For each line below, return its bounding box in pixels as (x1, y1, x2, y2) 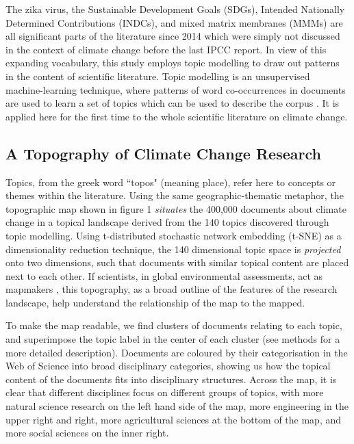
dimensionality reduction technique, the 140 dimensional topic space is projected (5, 241, 341, 256)
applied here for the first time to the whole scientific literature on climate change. (5, 109, 348, 123)
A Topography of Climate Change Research (5, 142, 321, 164)
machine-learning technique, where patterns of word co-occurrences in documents (5, 82, 346, 96)
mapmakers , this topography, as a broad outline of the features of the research (5, 282, 338, 296)
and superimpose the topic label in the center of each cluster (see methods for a (5, 332, 340, 346)
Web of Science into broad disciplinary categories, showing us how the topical (5, 358, 331, 373)
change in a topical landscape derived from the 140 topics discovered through (5, 215, 329, 229)
